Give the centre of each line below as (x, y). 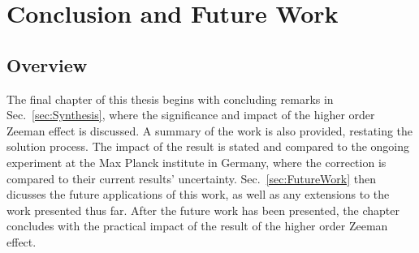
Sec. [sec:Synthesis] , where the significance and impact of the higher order (191, 115)
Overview (47, 64)
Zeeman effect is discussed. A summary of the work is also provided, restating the (210, 130)
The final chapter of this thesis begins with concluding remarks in (170, 99)
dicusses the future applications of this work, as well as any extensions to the (198, 194)
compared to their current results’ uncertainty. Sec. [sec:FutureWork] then (192, 178)
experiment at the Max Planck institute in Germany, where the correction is (197, 162)
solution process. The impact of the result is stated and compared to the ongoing (208, 146)
